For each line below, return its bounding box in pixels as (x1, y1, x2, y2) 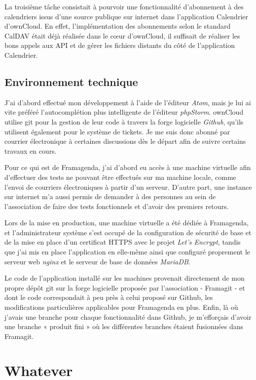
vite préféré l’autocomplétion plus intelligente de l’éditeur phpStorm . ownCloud (4, 107, 244, 117)
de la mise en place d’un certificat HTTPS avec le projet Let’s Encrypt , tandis (4, 237, 241, 247)
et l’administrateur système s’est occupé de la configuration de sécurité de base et (4, 227, 252, 237)
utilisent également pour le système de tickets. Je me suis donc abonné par (4, 126, 230, 136)
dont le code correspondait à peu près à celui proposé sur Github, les (4, 292, 213, 302)
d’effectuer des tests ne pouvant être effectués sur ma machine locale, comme (4, 171, 236, 182)
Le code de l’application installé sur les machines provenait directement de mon (4, 273, 245, 283)
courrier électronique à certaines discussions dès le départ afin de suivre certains (4, 136, 246, 146)
